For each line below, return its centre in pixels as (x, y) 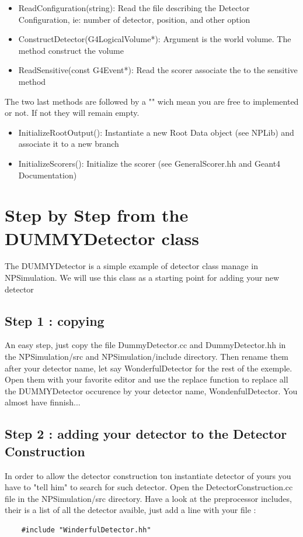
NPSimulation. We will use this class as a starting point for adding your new (142, 278)
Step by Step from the (97, 215)
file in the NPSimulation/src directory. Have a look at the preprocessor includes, (148, 498)
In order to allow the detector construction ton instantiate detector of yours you (148, 475)
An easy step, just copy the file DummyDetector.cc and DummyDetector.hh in (145, 345)
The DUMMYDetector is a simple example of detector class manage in (131, 266)
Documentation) (48, 175)
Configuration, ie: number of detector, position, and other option (134, 19)
